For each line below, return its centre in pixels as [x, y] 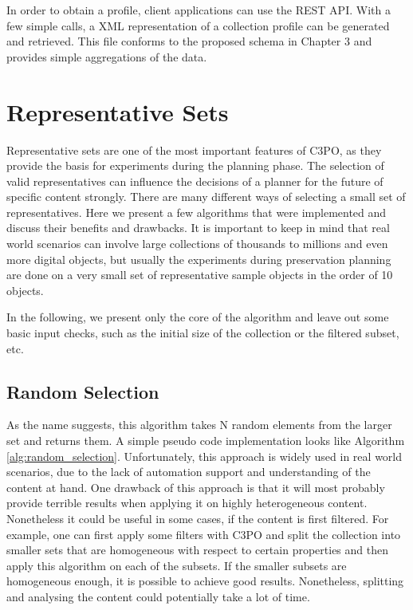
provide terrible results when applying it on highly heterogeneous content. [187, 503]
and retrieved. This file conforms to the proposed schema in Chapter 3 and [189, 41]
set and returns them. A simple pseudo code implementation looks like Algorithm [206, 441]
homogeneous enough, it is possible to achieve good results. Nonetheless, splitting [205, 581]
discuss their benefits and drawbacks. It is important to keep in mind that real [198, 228]
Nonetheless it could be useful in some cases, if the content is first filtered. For [198, 518]
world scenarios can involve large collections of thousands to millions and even [197, 244]
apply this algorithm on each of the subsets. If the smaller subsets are [177, 565]
